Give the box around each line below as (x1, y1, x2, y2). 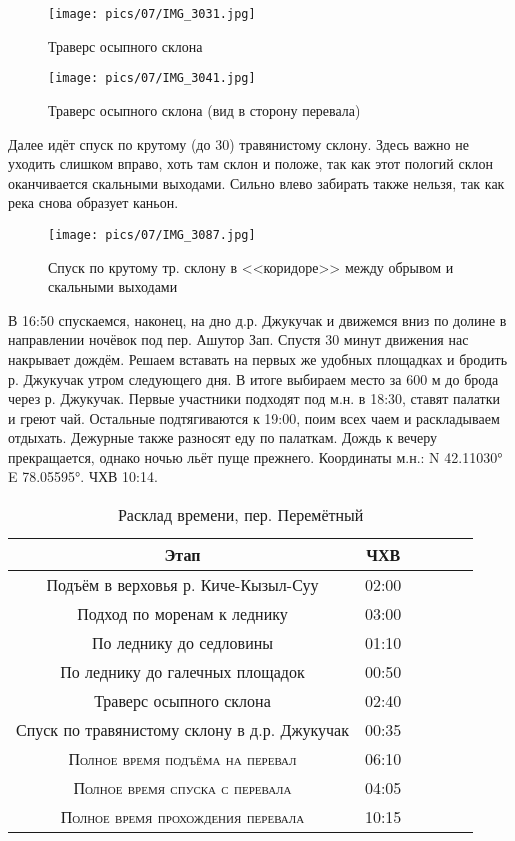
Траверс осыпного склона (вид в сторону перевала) (48, 99, 361, 120)
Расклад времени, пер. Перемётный (117, 503, 364, 527)
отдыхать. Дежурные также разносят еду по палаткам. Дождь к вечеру (8, 427, 438, 448)
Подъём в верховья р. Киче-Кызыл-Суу (46, 573, 319, 597)
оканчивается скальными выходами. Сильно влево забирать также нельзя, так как (8, 172, 505, 193)
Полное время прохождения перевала (60, 805, 305, 829)
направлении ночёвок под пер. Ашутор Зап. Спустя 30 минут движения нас (8, 329, 469, 350)
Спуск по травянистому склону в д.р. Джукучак (16, 718, 349, 742)
